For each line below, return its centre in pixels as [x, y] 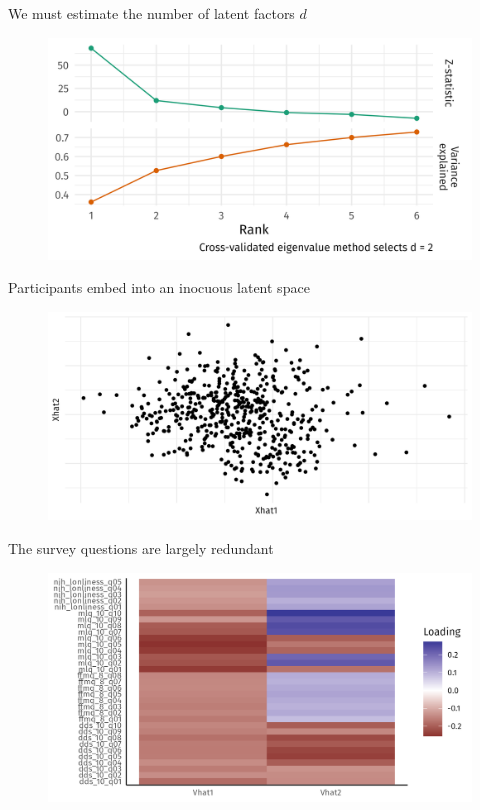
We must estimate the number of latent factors [151, 13]
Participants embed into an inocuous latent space [159, 287]
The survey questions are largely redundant [141, 548]
